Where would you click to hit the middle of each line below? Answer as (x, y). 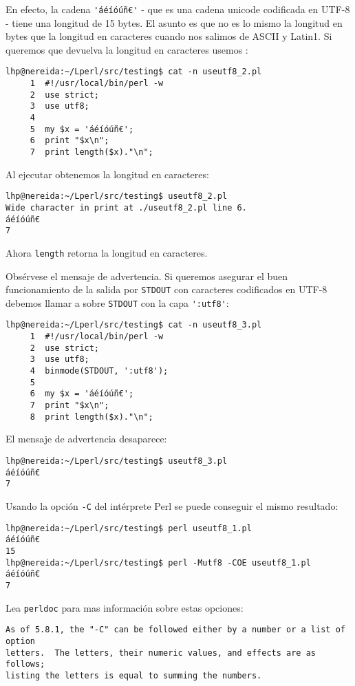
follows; (25, 664)
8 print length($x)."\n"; (92, 417)
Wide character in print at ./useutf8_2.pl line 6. (126, 207)
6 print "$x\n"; (69, 141)
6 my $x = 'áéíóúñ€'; (82, 394)
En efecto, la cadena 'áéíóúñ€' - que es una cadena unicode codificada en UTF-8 (178, 9)
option (20, 641)
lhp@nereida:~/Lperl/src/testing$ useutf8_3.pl (117, 461)
